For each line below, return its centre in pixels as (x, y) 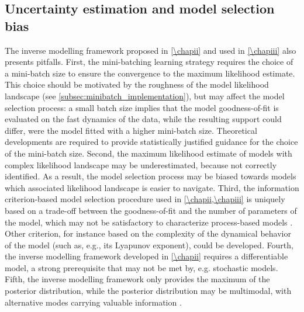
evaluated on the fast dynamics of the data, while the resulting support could (143, 119)
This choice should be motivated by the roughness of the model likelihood (137, 84)
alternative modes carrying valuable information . (93, 302)
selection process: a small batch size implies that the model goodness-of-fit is (142, 107)
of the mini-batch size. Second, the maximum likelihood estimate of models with (148, 153)
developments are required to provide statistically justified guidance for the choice (151, 142)
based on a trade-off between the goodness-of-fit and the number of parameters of (151, 210)
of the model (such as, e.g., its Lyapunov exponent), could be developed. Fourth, (149, 245)
